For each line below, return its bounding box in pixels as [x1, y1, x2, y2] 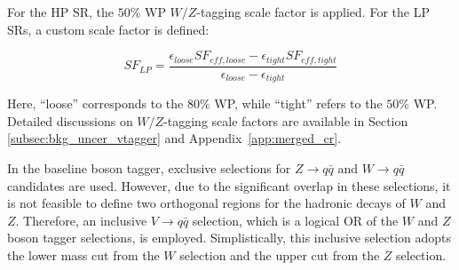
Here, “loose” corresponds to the [7, 94, 184, 113]
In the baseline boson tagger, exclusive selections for [7, 158, 291, 177]
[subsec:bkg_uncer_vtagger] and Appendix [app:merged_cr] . [7, 129, 342, 147]
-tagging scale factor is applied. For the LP [196, 3, 430, 20]
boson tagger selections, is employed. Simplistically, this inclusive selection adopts [7, 228, 452, 247]
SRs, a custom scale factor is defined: [7, 20, 210, 38]
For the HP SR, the [7, 3, 115, 20]
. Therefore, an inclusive [15, 210, 147, 229]
